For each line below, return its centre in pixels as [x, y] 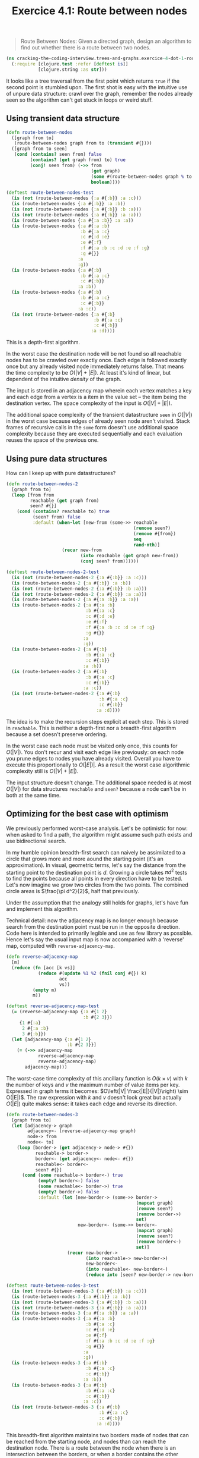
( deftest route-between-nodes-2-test [53, 572]
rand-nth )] [147, 545]
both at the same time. [33, 795]
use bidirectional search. [36, 841]
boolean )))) [105, 182]
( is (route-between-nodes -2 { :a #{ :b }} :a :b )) [71, 583]
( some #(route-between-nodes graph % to [142, 177]
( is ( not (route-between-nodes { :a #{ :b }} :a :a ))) [77, 215]
